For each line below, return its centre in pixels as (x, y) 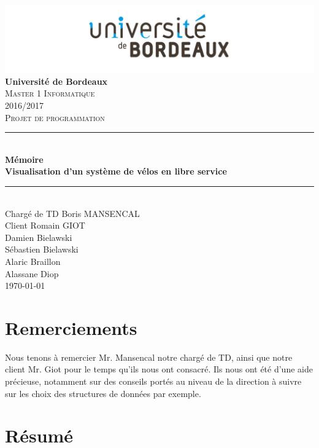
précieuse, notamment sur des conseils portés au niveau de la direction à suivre (153, 381)
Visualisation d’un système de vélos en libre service (116, 171)
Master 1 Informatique (50, 93)
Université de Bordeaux (56, 81)
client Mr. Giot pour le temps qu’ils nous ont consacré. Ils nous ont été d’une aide (159, 369)
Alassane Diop (32, 273)
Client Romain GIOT (45, 225)
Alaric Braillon (33, 261)
